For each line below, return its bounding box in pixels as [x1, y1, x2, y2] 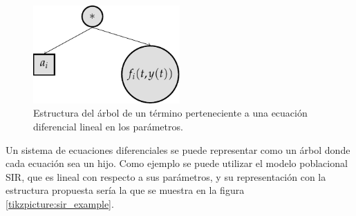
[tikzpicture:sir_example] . [6, 196, 114, 210]
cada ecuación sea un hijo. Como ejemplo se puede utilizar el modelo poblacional [6, 156, 348, 170]
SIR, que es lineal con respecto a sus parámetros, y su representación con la [6, 169, 326, 184]
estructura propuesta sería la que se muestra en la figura [6, 183, 245, 197]
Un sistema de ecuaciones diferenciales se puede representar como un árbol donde [6, 142, 350, 157]
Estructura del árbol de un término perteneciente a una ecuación [33, 106, 308, 120]
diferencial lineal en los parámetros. [33, 119, 183, 133]
